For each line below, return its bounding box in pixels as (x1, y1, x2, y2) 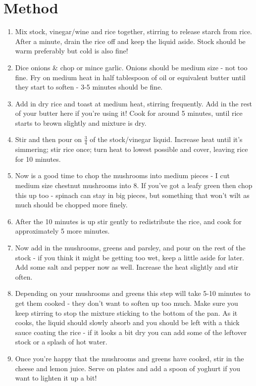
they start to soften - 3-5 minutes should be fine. (15, 82, 163, 92)
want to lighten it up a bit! (15, 373, 97, 383)
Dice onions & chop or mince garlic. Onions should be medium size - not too (15, 62, 248, 72)
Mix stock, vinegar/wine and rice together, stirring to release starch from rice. (15, 26, 252, 37)
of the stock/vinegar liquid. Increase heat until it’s (90, 134, 243, 145)
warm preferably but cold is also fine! (15, 46, 128, 56)
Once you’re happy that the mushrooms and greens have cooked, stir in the (15, 353, 244, 363)
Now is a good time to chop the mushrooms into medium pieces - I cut (15, 170, 230, 181)
